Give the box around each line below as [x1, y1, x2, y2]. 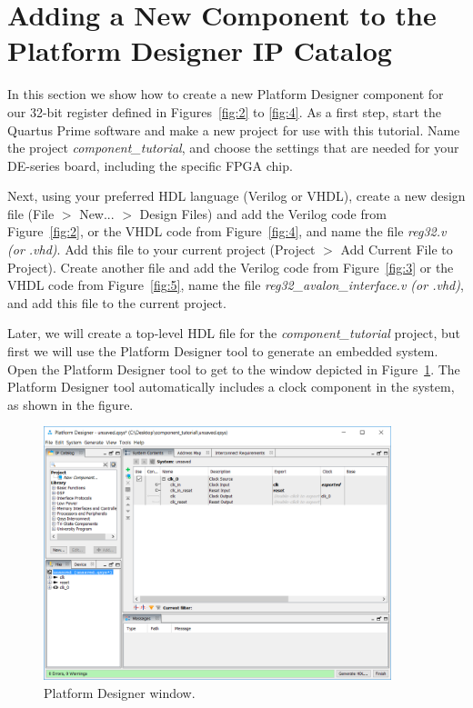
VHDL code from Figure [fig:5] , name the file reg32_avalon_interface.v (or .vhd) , [7, 275, 464, 294]
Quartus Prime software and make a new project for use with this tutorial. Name [7, 120, 460, 139]
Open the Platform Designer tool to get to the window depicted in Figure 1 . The [7, 359, 460, 378]
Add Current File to [340, 240, 453, 259]
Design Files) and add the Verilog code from [139, 204, 387, 223]
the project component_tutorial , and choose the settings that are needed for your [7, 138, 459, 157]
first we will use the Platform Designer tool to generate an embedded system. [7, 342, 438, 361]
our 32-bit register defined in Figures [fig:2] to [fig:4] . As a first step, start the [7, 102, 441, 121]
